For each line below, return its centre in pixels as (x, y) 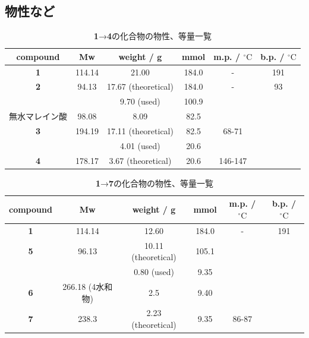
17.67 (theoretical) (140, 86)
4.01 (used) (140, 145)
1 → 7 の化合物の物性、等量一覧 (154, 183)
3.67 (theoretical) (140, 160)
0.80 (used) (154, 272)
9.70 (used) (140, 101)
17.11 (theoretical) (140, 131)
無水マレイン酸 (38, 116)
